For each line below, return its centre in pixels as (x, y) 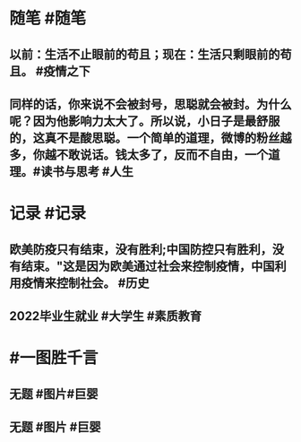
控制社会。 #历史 (103, 283)
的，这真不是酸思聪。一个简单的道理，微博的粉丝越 (150, 138)
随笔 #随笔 (48, 18)
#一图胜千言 (54, 358)
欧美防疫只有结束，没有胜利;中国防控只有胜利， (141, 249)
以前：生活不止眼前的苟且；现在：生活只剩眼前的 (145, 54)
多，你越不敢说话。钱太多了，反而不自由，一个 (139, 155)
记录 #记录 (48, 214)
